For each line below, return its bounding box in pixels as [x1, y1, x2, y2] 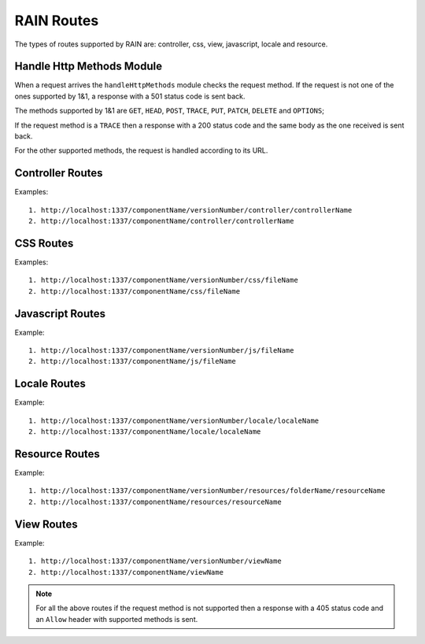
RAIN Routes [14, 12, 99, 29]
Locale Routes [14, 377, 86, 390]
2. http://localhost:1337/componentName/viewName [28, 568, 224, 576]
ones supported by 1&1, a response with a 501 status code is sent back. [14, 91, 246, 101]
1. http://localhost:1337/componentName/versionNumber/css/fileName [28, 276, 298, 285]
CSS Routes [14, 236, 74, 250]
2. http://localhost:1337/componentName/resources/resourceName [28, 497, 283, 506]
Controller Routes [14, 166, 103, 180]
